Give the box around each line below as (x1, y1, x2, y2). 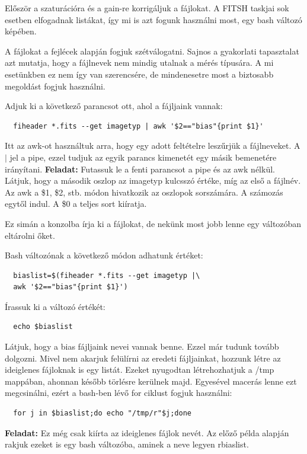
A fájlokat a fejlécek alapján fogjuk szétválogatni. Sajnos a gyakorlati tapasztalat (5, 44, 299, 57)
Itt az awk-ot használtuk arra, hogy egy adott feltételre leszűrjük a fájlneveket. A (5, 139, 300, 152)
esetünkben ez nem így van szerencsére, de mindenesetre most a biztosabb (5, 68, 274, 80)
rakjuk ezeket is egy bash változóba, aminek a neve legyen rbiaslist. (5, 438, 249, 450)
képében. (5, 25, 37, 37)
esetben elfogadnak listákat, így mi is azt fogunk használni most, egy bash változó (5, 13, 302, 25)
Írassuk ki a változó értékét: (5, 300, 105, 312)
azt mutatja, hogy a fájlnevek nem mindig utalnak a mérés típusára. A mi (5, 56, 274, 69)
